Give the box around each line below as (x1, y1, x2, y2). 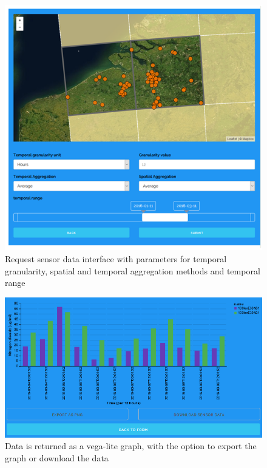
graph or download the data (5, 451, 109, 464)
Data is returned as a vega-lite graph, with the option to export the (5, 439, 257, 452)
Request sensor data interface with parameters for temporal (5, 252, 227, 265)
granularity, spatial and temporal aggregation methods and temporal (5, 264, 260, 277)
